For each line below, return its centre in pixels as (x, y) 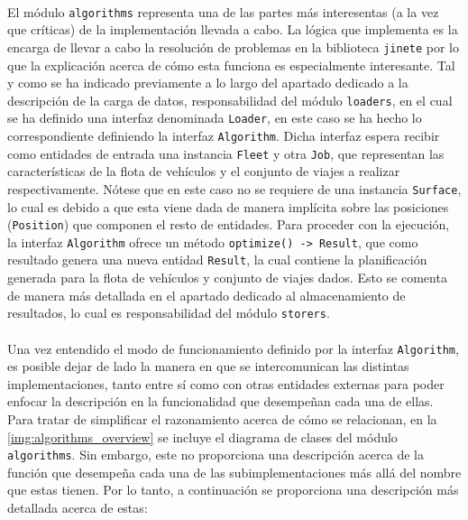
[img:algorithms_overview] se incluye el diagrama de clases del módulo (202, 436)
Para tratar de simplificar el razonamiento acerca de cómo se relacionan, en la (222, 419)
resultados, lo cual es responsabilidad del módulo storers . (169, 313)
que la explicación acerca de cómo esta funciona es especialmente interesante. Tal (231, 65)
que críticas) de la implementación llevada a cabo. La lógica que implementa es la (233, 29)
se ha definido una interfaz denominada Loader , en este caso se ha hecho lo (215, 118)
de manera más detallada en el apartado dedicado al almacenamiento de (206, 295)
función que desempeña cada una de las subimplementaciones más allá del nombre (234, 472)
